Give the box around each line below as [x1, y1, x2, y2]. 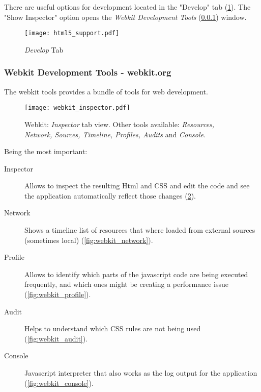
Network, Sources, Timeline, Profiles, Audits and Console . [24, 129, 206, 139]
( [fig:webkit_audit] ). [24, 333, 88, 344]
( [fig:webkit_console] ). [24, 377, 94, 388]
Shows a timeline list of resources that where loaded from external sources [24, 225, 255, 235]
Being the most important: [4, 146, 88, 157]
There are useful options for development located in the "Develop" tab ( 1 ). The [4, 2, 251, 12]
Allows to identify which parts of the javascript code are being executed [24, 268, 248, 279]
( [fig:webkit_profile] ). [24, 289, 91, 300]
